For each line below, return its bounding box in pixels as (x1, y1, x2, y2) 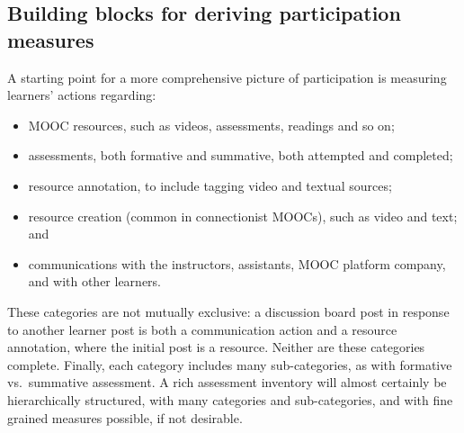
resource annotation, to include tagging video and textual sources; (28, 176, 392, 194)
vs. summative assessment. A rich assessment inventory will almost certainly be (7, 373, 447, 392)
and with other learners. (28, 272, 162, 291)
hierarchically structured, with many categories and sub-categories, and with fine (7, 390, 453, 409)
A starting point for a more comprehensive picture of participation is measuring (7, 68, 447, 86)
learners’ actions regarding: (7, 86, 156, 104)
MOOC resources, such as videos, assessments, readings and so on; (28, 115, 395, 134)
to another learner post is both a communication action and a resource (7, 320, 397, 338)
